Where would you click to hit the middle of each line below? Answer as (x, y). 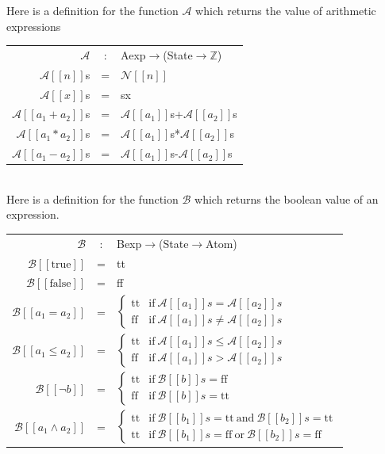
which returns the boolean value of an (287, 198)
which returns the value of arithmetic (286, 10)
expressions (34, 26)
